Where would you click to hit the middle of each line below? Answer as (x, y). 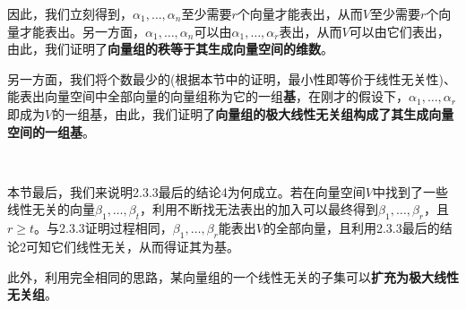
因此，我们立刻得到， (70, 13)
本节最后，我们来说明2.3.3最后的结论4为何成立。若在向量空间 (186, 191)
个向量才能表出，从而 (300, 13)
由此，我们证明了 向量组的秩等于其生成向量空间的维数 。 (170, 49)
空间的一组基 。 (51, 131)
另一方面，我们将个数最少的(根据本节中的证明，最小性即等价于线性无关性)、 (232, 78)
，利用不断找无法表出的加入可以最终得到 (259, 209)
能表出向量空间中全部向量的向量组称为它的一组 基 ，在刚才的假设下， (208, 96)
